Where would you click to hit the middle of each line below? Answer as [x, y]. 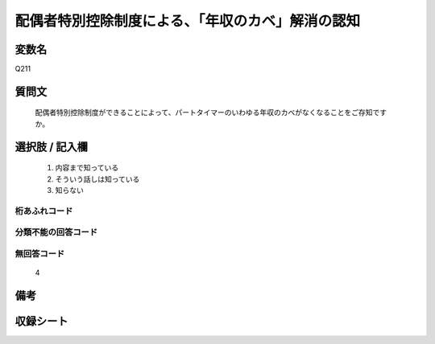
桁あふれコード [44, 211]
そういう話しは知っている [97, 179]
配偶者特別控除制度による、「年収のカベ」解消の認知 [188, 21]
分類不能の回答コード [56, 232]
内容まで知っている [87, 168]
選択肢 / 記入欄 [52, 147]
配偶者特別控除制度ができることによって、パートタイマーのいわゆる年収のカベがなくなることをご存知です [211, 113]
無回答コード [40, 253]
